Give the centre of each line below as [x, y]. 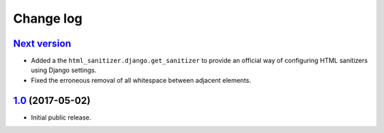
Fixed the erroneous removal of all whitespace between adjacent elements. [141, 80]
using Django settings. [64, 70]
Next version [42, 44]
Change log [48, 18]
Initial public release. [61, 117]
